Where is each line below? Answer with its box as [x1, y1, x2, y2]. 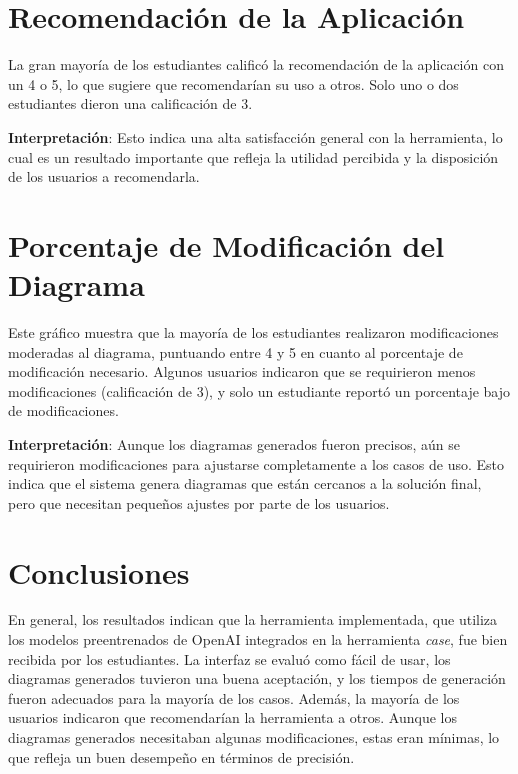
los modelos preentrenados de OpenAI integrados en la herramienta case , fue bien [8, 629, 508, 650]
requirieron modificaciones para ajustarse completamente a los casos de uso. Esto [8, 453, 505, 474]
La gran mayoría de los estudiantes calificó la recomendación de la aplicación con [8, 54, 504, 75]
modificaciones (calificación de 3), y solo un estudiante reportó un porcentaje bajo [8, 380, 511, 401]
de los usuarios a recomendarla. [8, 166, 200, 187]
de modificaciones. [8, 400, 119, 421]
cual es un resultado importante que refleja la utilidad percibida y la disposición [8, 146, 499, 167]
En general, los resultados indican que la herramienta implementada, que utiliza [8, 609, 498, 630]
